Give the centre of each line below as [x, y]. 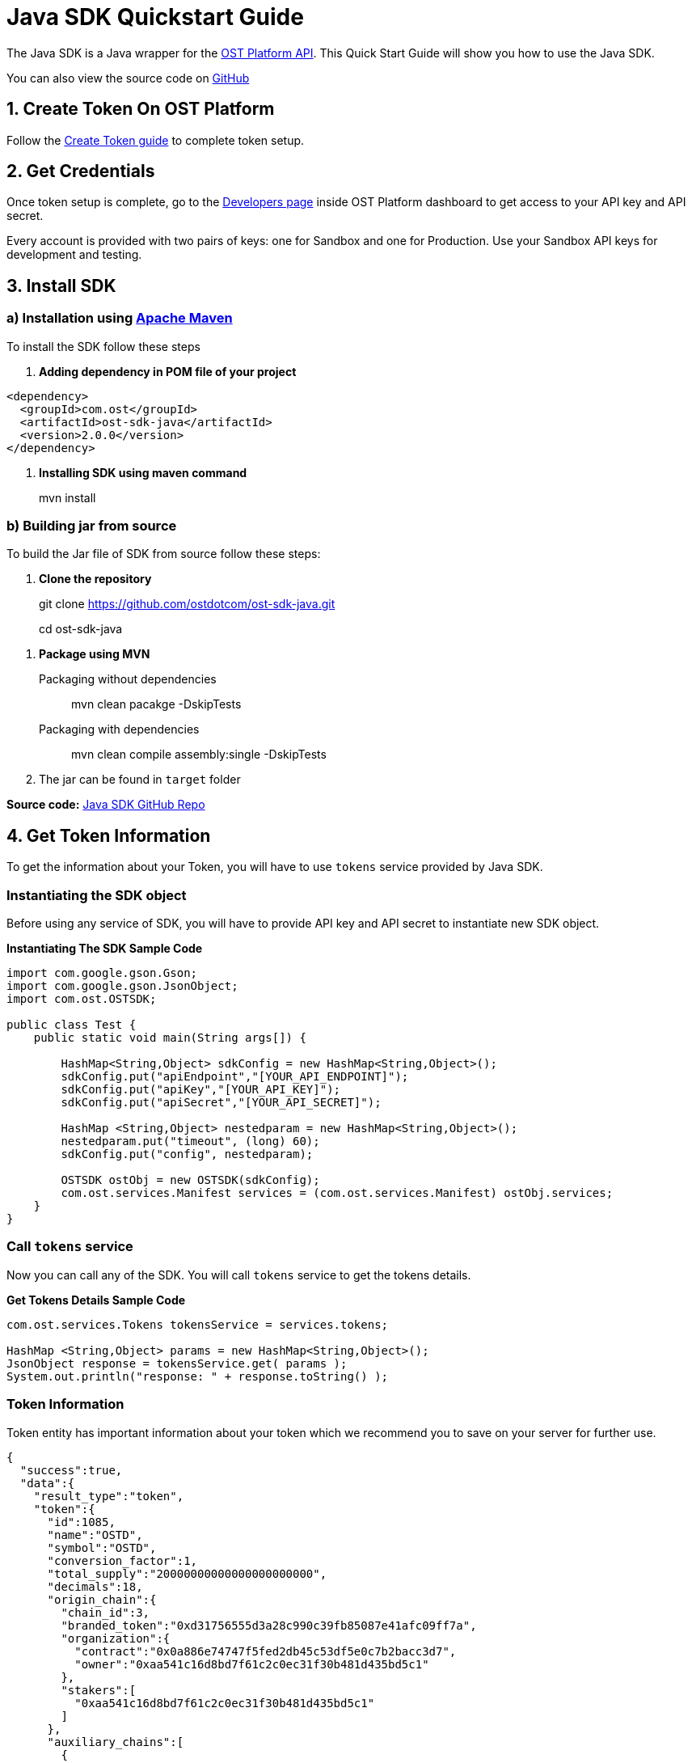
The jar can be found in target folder [140, 780]
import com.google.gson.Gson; [102, 973]
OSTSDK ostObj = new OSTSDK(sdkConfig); [190, 1180]
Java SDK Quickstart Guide [155, 17]
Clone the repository [95, 579]
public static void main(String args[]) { [170, 1038]
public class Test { [72, 1025]
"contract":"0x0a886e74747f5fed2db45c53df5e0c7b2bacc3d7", [266, 1651]
